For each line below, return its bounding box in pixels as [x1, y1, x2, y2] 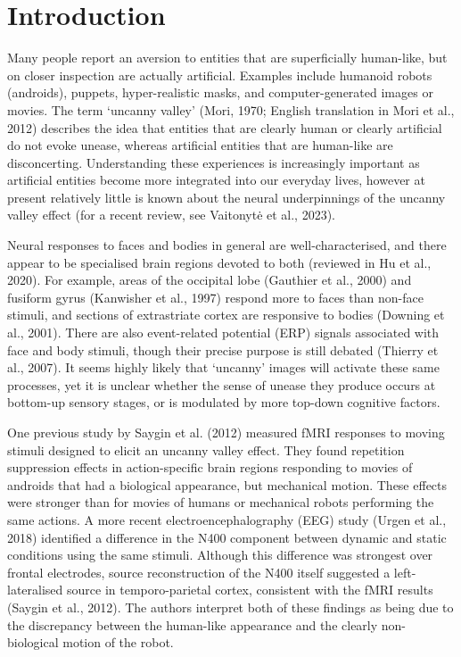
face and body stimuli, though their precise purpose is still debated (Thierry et [7, 340, 439, 359]
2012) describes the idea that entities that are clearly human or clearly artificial [7, 118, 442, 137]
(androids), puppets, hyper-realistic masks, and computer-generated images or [7, 83, 433, 102]
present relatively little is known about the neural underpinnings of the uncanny [7, 187, 446, 206]
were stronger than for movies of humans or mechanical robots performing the [7, 493, 434, 511]
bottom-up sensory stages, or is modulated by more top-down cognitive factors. [7, 393, 440, 412]
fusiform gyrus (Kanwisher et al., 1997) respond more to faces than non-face [7, 287, 424, 306]
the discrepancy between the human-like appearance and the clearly [7, 615, 378, 634]
